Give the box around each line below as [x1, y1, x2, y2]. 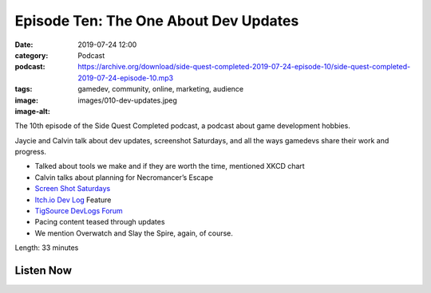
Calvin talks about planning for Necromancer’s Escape [34, 172, 214, 182]
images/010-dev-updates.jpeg [77, 96, 177, 105]
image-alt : [14, 106, 51, 115]
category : [14, 50, 49, 60]
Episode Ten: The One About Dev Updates [14, 12, 299, 29]
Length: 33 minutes [14, 243, 79, 252]
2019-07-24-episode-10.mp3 [77, 72, 174, 83]
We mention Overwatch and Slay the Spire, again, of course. [34, 228, 233, 238]
